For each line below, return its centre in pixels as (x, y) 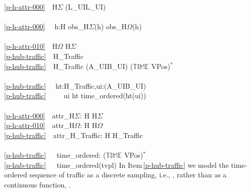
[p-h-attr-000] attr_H (39, 115)
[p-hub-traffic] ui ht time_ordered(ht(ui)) (75, 95)
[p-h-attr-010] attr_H (39, 125)
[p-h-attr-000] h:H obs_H (47, 26)
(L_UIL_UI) (86, 7)
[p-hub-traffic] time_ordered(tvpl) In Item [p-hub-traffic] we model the (116, 165)
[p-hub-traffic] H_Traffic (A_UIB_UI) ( (69, 66)
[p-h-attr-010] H (31, 46)
